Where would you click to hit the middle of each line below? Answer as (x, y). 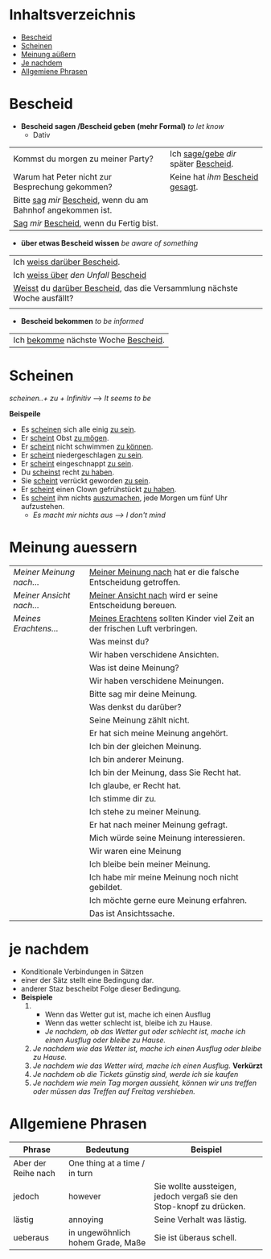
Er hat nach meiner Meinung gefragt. (158, 825)
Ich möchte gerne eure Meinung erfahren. (168, 900)
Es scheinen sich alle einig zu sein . (78, 429)
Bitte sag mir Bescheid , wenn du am (81, 200)
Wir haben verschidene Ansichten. (154, 654)
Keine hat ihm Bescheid (214, 176)
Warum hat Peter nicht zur (62, 176)
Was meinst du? (119, 641)
